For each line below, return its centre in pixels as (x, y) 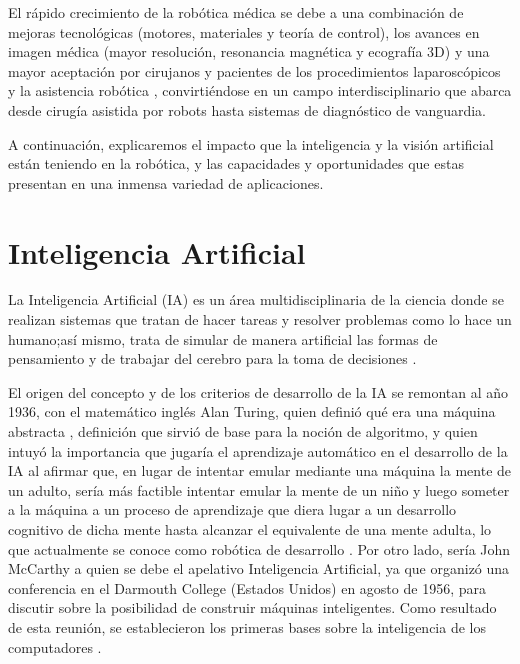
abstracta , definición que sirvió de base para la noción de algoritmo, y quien (243, 431)
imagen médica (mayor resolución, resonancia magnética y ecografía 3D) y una (249, 51)
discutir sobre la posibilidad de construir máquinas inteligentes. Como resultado (252, 607)
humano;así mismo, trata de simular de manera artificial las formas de (223, 338)
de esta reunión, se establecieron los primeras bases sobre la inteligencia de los (247, 626)
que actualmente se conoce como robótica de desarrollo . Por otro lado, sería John (259, 548)
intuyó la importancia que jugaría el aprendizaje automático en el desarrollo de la (258, 450)
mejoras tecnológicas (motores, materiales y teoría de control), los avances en (244, 31)
